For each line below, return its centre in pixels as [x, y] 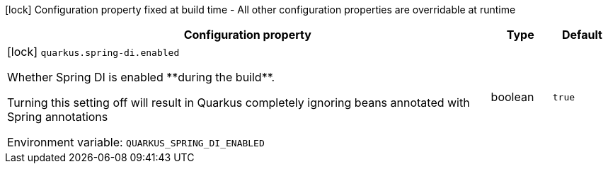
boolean [512, 97]
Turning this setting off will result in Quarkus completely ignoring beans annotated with [239, 103]
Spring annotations [58, 117]
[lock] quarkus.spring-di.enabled [93, 52]
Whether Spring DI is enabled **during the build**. [141, 77]
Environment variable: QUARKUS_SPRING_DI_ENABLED [136, 142]
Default [582, 35]
